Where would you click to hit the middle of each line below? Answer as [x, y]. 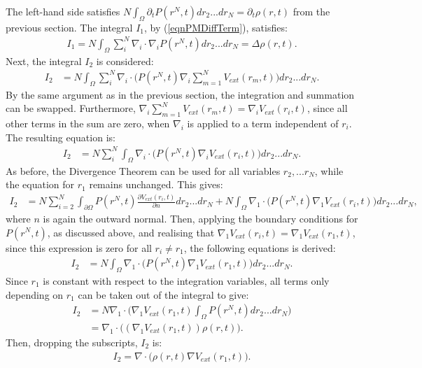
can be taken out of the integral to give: [163, 294]
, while [329, 170]
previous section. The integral [69, 27]
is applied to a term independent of [263, 123]
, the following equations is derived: [260, 247]
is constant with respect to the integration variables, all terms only [186, 280]
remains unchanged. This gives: [156, 184]
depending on [35, 294]
